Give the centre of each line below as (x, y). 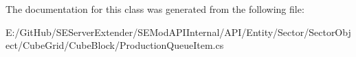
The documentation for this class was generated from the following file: (155, 9)
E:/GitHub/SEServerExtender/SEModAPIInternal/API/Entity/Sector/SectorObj (178, 32)
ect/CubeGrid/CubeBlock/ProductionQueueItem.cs (115, 45)
